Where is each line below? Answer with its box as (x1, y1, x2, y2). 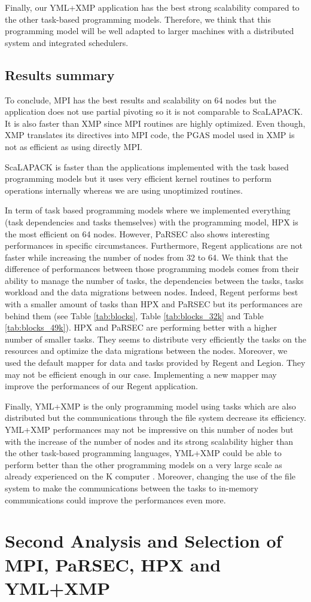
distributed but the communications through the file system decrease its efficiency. (5, 411, 306, 424)
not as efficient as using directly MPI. (5, 140, 142, 152)
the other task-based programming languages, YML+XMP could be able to (5, 447, 282, 459)
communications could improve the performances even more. (5, 493, 226, 506)
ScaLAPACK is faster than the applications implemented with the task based (5, 160, 289, 173)
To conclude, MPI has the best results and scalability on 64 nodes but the (5, 93, 276, 106)
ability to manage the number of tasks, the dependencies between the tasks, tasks (5, 274, 304, 286)
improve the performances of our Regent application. (5, 380, 198, 392)
